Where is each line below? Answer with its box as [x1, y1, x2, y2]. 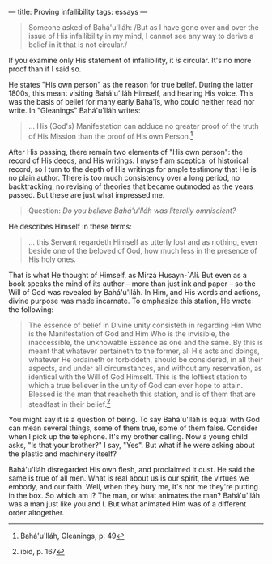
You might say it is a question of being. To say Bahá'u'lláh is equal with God [8, 415, 261, 425]
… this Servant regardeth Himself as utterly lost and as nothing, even [28, 237, 257, 246]
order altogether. [8, 508, 65, 518]
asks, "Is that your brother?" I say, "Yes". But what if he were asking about [8, 441, 255, 451]
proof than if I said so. [8, 64, 82, 74]
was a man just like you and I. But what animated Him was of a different [8, 499, 247, 509]
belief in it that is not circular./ [28, 40, 128, 49]
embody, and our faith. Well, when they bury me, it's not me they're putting [8, 482, 259, 492]
